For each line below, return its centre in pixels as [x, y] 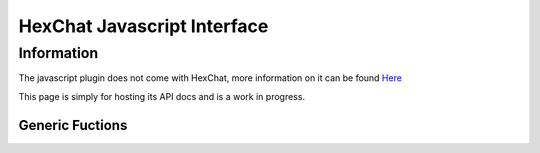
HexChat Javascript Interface [143, 26]
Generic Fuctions [73, 125]
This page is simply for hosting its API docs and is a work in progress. [161, 96]
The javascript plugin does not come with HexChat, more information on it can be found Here [210, 78]
